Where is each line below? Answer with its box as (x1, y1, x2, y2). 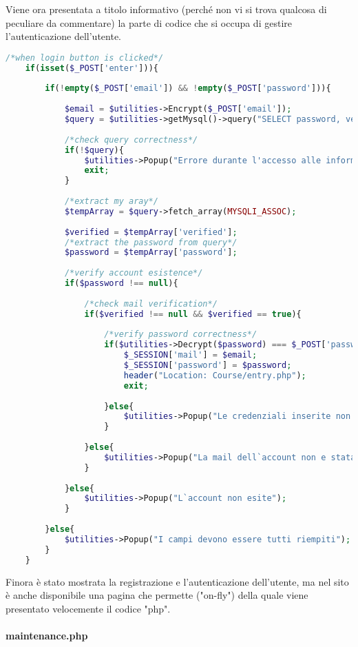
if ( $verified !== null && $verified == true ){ (84, 309, 302, 319)
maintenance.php (6, 628, 88, 642)
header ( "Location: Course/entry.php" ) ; (123, 370, 306, 380)
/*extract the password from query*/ (64, 237, 238, 247)
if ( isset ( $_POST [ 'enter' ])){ (25, 63, 158, 73)
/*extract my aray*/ (64, 196, 158, 207)
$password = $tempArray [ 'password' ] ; (64, 247, 238, 258)
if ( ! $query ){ (64, 145, 124, 155)
